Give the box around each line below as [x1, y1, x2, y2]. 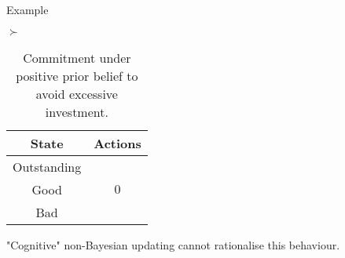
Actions [94, 133, 141, 152]
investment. [45, 102, 108, 121]
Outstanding [13, 157, 82, 176]
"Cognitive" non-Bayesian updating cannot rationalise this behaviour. [6, 236, 340, 253]
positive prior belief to [16, 66, 138, 85]
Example [6, 2, 49, 17]
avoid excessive [35, 84, 118, 103]
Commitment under [23, 48, 131, 67]
